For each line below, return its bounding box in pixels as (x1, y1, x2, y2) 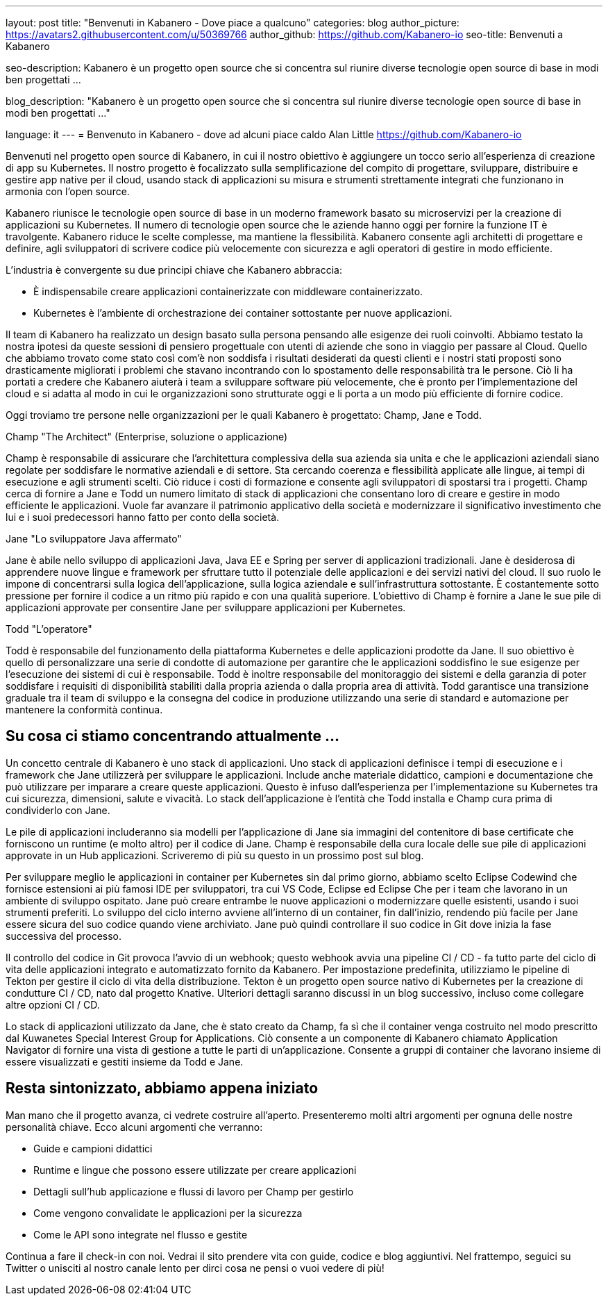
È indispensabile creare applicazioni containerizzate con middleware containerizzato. (33, 285, 423, 297)
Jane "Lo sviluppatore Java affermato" (6, 533, 182, 545)
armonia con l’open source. (6, 185, 130, 197)
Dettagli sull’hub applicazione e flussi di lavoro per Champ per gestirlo (33, 1185, 354, 1198)
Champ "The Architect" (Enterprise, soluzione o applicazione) (6, 431, 288, 442)
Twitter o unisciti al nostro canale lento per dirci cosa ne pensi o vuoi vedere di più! (6, 1261, 385, 1274)
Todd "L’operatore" (6, 623, 92, 635)
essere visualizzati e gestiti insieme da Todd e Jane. (6, 1055, 244, 1068)
